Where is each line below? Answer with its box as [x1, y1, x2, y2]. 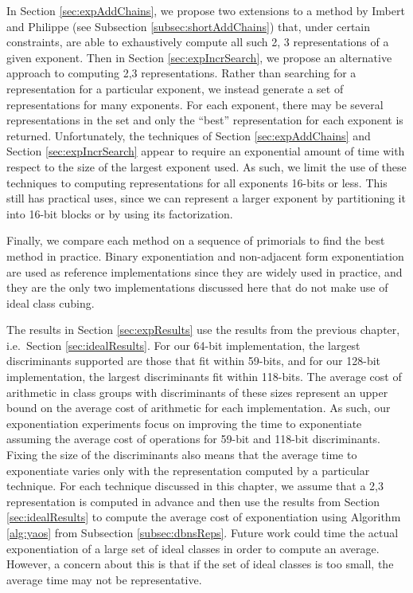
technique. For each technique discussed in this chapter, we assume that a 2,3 [6, 477, 384, 494]
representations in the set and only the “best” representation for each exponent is [6, 112, 403, 128]
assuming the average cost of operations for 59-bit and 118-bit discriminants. [6, 430, 381, 447]
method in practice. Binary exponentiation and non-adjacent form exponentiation [6, 247, 404, 264]
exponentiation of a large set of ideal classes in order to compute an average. [6, 540, 380, 556]
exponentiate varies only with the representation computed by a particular [6, 461, 370, 478]
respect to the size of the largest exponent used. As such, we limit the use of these [6, 158, 407, 175]
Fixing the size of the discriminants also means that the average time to [6, 446, 357, 463]
